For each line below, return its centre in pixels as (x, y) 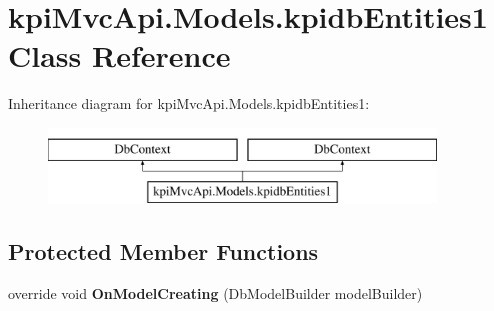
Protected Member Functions (163, 251)
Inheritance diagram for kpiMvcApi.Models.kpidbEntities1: (189, 103)
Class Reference (119, 55)
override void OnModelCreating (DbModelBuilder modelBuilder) (215, 293)
